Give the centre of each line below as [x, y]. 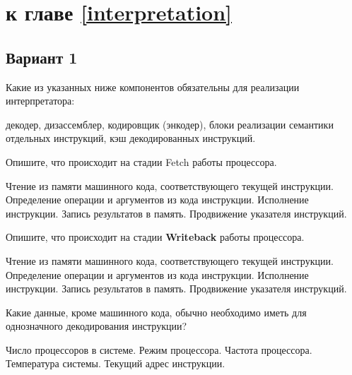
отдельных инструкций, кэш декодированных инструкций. [131, 138]
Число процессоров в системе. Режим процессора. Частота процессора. [159, 349]
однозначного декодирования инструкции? [96, 326]
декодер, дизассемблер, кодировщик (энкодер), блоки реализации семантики [170, 124]
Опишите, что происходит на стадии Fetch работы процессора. [141, 161]
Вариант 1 [42, 57]
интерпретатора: [40, 101]
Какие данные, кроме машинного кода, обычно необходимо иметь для [156, 312]
